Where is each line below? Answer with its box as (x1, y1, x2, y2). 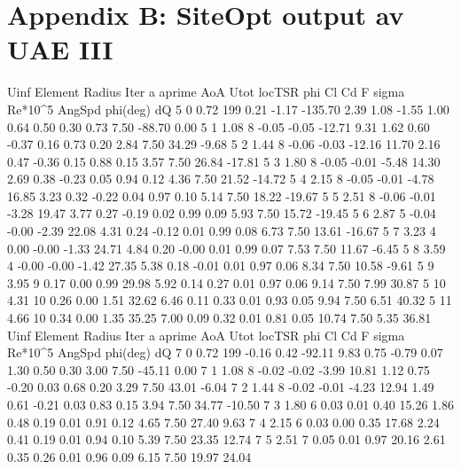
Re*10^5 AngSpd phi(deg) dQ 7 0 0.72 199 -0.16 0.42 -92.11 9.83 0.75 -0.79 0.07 (7, 343, 443, 362)
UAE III (7, 31, 113, 67)
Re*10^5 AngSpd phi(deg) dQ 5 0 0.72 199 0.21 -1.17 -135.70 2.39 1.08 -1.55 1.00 (7, 99, 449, 118)
